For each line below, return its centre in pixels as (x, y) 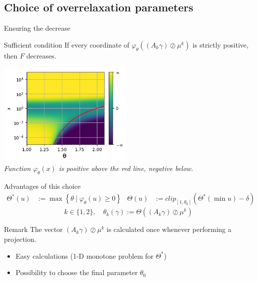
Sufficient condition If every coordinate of (67, 44)
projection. (20, 239)
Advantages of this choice (42, 186)
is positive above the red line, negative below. (126, 168)
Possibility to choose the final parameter (77, 272)
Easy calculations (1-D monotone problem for (85, 255)
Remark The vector (33, 229)
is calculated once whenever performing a (169, 229)
